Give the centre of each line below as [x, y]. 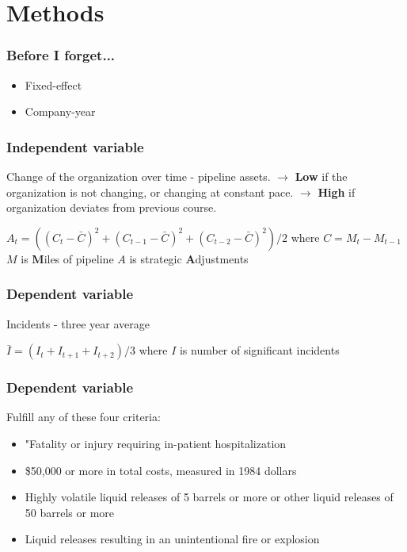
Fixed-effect [53, 84]
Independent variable [75, 146]
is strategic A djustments [189, 258]
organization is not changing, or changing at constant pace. [150, 192]
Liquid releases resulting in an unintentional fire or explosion [172, 539]
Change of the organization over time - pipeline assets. [139, 176]
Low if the [321, 176]
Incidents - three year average [78, 323]
